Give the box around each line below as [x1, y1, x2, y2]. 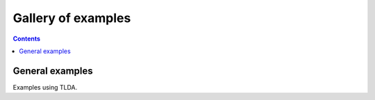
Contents [12, 34, 41, 43]
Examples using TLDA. [12, 83, 78, 91]
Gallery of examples [12, 10, 131, 26]
